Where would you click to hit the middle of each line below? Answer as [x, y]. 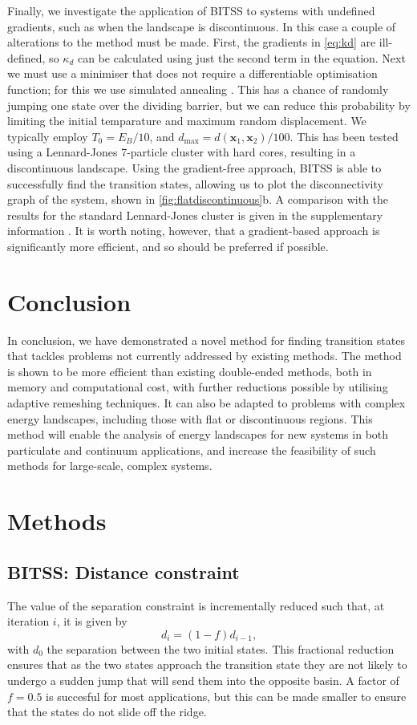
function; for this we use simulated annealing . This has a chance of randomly [198, 89]
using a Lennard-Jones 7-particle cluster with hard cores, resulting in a [182, 152]
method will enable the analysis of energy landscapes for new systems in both [198, 434]
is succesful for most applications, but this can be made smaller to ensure [226, 696]
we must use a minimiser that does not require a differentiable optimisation [192, 73]
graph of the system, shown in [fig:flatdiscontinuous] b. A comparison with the [198, 199]
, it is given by [92, 621]
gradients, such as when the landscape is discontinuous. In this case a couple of [202, 26]
